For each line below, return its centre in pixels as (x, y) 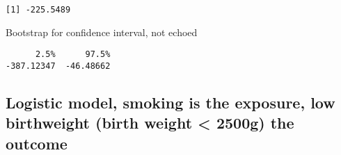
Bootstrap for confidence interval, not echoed (102, 32)
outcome (37, 143)
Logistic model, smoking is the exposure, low (170, 102)
